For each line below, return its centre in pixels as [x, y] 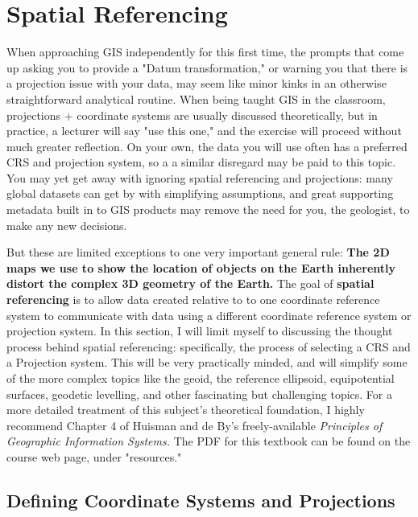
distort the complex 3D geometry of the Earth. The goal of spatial [190, 283]
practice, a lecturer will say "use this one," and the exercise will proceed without [204, 131]
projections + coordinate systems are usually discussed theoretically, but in [192, 115]
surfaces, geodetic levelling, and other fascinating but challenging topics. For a [199, 394]
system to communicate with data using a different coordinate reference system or [209, 315]
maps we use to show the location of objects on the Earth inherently [201, 267]
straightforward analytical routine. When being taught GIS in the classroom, [196, 98]
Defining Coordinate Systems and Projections [201, 500]
